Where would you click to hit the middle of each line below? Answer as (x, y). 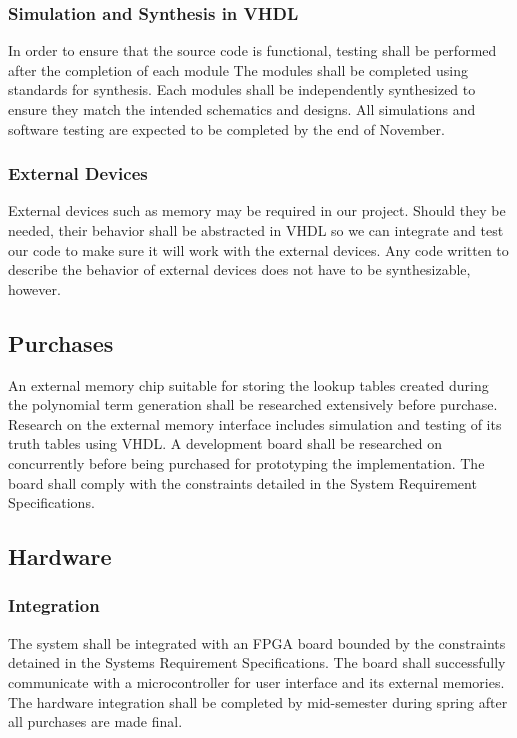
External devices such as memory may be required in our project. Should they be (257, 210)
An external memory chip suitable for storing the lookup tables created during (248, 384)
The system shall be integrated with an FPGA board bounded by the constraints (257, 642)
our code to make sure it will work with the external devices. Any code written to (258, 249)
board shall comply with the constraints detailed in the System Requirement (242, 482)
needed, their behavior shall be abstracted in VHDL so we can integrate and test (256, 230)
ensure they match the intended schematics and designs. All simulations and (242, 109)
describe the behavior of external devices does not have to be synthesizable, (239, 269)
